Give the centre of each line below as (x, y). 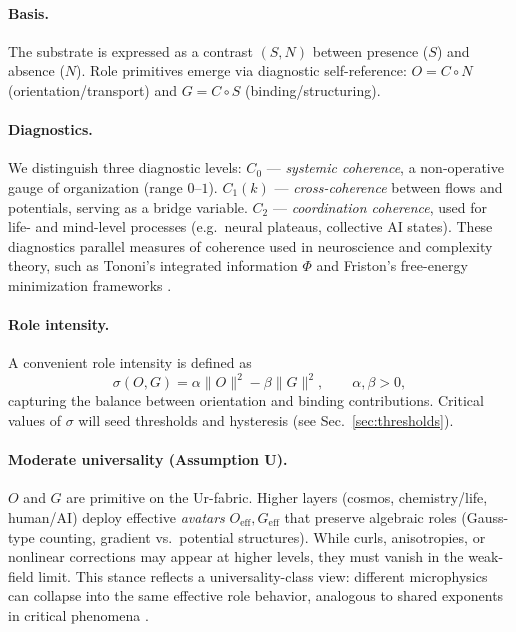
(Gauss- (485, 517)
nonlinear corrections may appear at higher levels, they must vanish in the (236, 556)
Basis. (28, 12)
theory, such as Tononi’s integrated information (153, 265)
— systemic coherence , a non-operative (385, 167)
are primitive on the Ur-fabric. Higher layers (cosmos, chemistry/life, (277, 497)
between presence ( (370, 50)
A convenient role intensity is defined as (130, 362)
